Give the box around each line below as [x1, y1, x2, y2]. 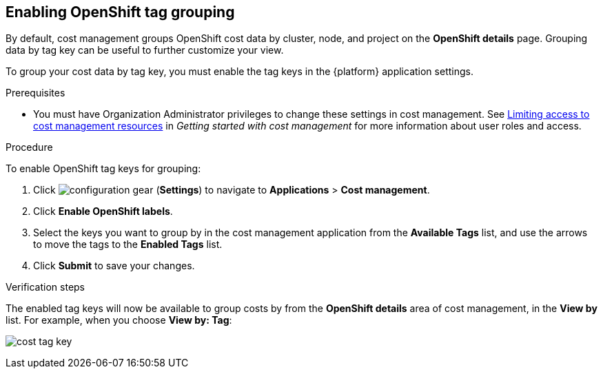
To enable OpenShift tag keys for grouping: [6, 163, 201, 175]
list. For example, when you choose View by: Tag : [6, 314, 232, 326]
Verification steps [6, 281, 85, 293]
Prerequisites [6, 87, 65, 99]
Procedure [6, 141, 53, 154]
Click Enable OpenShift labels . [33, 205, 173, 218]
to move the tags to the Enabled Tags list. [33, 238, 223, 251]
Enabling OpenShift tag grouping [6, 3, 235, 21]
